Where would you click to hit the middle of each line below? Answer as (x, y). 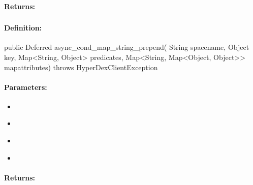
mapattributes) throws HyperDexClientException (81, 67)
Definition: (23, 28)
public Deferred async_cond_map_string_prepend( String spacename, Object (127, 47)
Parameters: (26, 87)
